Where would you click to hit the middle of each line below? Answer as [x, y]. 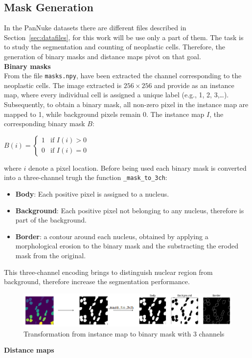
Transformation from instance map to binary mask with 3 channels [124, 333]
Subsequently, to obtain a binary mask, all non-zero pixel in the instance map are [126, 104]
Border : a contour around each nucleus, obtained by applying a [112, 236]
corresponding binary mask [45, 123]
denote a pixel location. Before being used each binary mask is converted [137, 168]
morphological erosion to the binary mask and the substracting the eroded [127, 246]
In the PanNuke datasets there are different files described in [95, 28]
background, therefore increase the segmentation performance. [97, 281]
